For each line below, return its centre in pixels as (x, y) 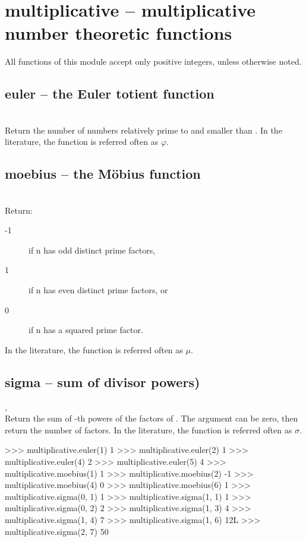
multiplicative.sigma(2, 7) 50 (57, 531)
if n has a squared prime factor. (86, 330)
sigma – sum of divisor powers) (102, 381)
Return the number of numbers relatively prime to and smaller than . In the (143, 130)
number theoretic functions (119, 33)
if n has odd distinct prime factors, (92, 250)
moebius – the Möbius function (103, 174)
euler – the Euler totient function (110, 93)
